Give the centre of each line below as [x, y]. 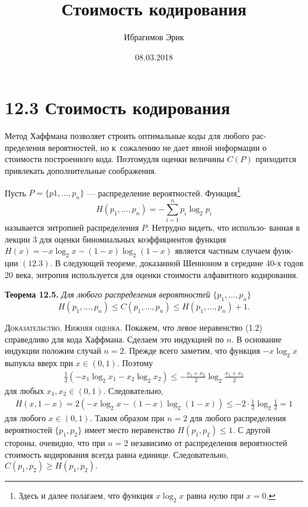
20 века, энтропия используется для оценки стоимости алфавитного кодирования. [152, 274]
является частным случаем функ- [234, 251]
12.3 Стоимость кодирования [118, 107]
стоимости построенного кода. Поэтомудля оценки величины [115, 159]
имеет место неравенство [129, 430]
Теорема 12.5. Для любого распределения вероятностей [108, 294]
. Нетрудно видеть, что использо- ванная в [223, 227]
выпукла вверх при [39, 363]
